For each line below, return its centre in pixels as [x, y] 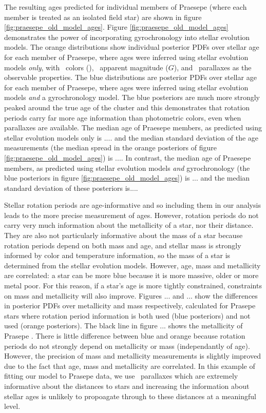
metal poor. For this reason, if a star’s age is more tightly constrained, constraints [133, 286]
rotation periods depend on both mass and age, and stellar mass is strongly [123, 245]
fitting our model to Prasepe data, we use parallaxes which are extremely [121, 376]
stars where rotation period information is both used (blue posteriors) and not [127, 315]
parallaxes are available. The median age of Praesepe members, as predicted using [133, 127]
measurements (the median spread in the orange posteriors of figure [110, 147]
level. [12, 406]
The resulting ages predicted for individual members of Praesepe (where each [126, 7]
